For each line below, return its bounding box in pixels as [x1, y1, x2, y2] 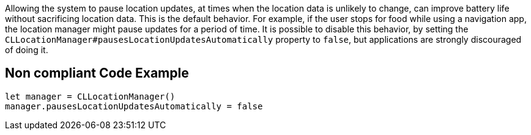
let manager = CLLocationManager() [5, 91, 176, 101]
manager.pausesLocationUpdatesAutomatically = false [5, 101, 263, 111]
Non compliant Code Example [5, 65, 189, 81]
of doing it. [5, 45, 48, 55]
